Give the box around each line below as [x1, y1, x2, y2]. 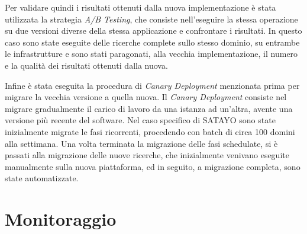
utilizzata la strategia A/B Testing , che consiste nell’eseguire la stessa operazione [5, 12, 298, 25]
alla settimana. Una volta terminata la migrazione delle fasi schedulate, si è [5, 137, 278, 149]
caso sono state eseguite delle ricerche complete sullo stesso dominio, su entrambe [5, 36, 300, 48]
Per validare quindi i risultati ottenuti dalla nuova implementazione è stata [5, 1, 276, 13]
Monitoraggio [5, 207, 117, 231]
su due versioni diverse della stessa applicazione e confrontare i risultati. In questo [5, 24, 302, 37]
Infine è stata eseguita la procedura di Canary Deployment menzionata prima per [5, 79, 300, 91]
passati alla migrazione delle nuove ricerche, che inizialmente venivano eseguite [5, 149, 289, 161]
